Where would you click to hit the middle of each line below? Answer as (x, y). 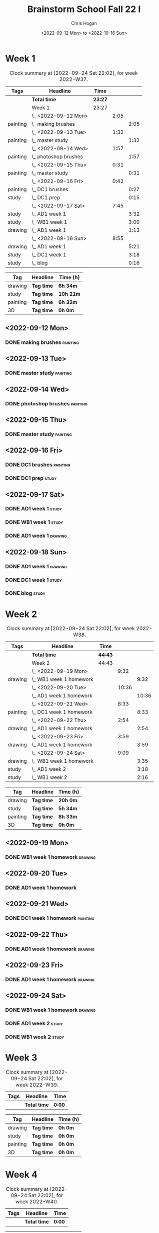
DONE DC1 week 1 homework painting (50, 918)
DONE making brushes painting (42, 342)
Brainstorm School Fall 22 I (84, 9)
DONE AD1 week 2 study (34, 1023)
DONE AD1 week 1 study (34, 509)
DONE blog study (25, 593)
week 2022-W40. (37, 1202)
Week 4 (21, 1175)
